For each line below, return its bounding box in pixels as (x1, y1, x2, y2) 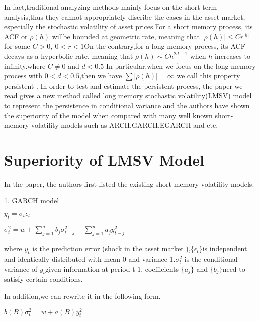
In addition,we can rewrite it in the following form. (4, 290, 161, 301)
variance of (4, 263, 38, 274)
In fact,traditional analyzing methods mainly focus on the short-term (4, 2, 217, 12)
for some (4, 41, 30, 51)
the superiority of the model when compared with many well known (4, 110, 213, 120)
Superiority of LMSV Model (4, 149, 204, 170)
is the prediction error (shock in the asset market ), (32, 243, 191, 254)
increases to (214, 50, 250, 61)
